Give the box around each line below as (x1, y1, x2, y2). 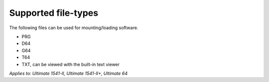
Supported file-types (9, 7, 99, 18)
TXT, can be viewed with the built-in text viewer (21, 61, 120, 67)
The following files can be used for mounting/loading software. (9, 25, 138, 31)
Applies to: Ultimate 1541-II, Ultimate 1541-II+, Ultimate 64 (9, 70, 128, 76)
